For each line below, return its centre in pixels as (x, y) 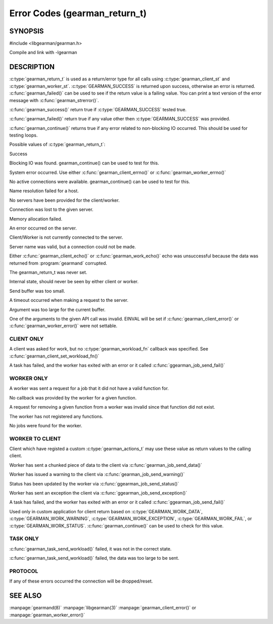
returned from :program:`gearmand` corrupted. (58, 263)
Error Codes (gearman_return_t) (78, 13)
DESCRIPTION (32, 67)
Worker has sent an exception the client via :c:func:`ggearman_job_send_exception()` (98, 493)
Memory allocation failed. (36, 219)
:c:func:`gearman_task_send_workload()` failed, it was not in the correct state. (90, 549)
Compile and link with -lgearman (43, 53)
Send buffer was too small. (37, 291)
